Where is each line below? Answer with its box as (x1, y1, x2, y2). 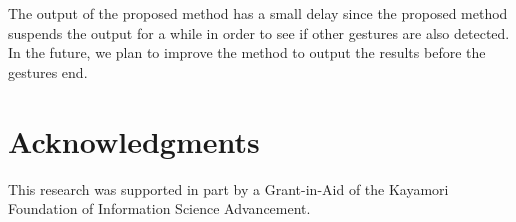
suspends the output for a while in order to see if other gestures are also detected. (8, 22, 510, 43)
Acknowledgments (8, 120, 260, 161)
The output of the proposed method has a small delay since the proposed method (8, 3, 508, 23)
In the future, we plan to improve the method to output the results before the (8, 42, 486, 63)
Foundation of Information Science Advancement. (8, 198, 311, 219)
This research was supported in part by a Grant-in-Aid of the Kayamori (8, 178, 449, 199)
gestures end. (8, 61, 88, 82)
